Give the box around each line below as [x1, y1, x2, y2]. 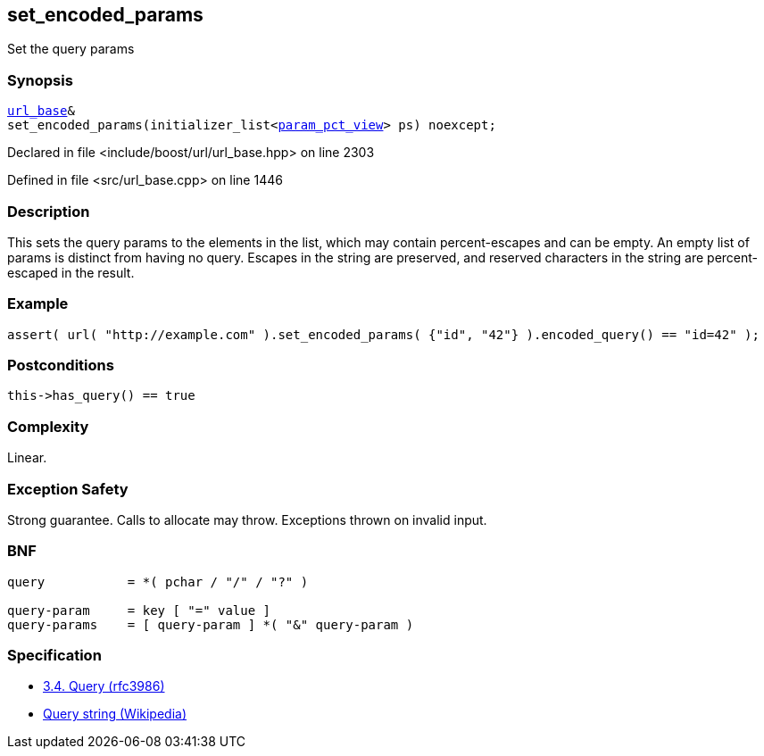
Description [7, 202, 90, 220]
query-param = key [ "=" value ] [7, 602, 271, 618]
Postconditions [7, 356, 114, 375]
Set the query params [7, 41, 135, 57]
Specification [7, 646, 102, 665]
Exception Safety [7, 479, 129, 498]
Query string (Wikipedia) [43, 706, 187, 722]
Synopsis [7, 71, 73, 89]
